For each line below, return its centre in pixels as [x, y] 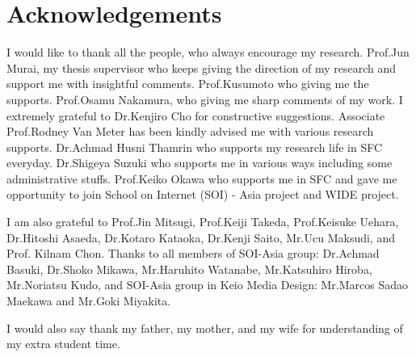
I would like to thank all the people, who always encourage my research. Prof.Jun [208, 52]
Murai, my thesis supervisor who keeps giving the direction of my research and [202, 67]
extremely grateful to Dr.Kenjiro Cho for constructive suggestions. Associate [196, 115]
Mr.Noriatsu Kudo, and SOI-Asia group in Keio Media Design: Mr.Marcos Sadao [207, 285]
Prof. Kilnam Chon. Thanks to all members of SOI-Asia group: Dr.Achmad [193, 253]
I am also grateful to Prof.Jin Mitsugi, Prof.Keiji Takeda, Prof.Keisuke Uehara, [203, 222]
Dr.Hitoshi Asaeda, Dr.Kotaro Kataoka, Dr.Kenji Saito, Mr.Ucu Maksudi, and [201, 237]
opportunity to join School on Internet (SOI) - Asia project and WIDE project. [203, 194]
